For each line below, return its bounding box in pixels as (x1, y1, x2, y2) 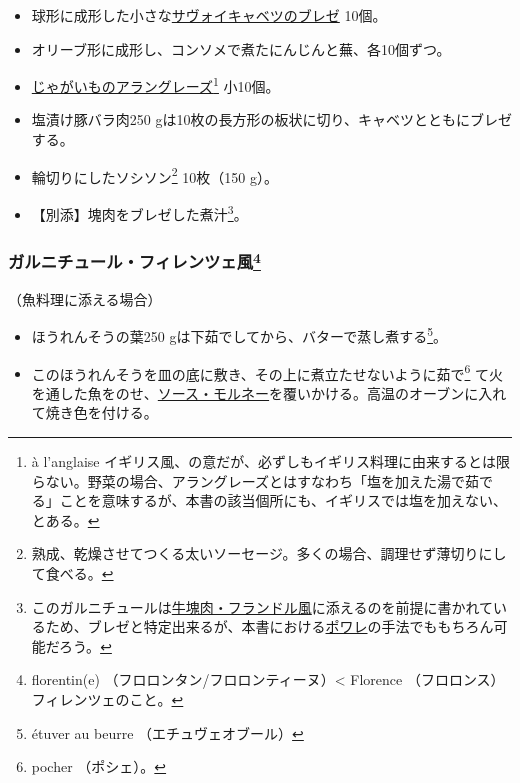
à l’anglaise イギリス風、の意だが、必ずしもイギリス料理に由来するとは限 (31, 451, 510, 472)
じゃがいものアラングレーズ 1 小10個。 (31, 73, 280, 96)
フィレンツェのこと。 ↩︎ (31, 689, 184, 710)
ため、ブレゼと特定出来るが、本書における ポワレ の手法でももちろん (45, 616, 494, 637)
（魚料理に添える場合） (8, 288, 162, 309)
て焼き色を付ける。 (31, 402, 158, 423)
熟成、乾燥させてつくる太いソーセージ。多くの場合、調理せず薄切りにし (31, 543, 507, 564)
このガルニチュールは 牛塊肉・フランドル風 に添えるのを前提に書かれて (31, 596, 493, 617)
